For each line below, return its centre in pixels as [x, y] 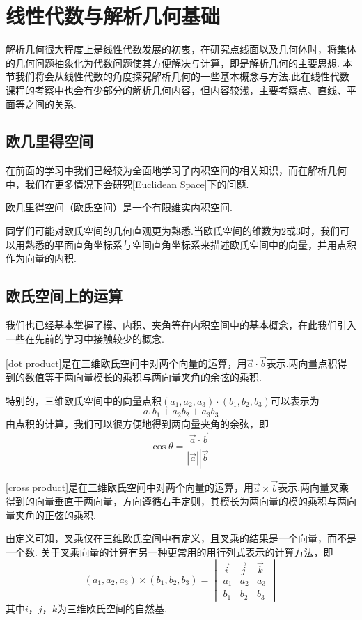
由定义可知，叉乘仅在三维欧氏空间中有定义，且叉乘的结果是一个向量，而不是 [181, 538]
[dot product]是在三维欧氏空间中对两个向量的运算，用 [126, 363]
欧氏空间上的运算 [64, 296]
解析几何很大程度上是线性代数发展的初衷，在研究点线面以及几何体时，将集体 [181, 49]
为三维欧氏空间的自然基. [112, 608]
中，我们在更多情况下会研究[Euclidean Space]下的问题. [127, 184]
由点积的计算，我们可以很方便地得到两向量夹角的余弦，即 [137, 423]
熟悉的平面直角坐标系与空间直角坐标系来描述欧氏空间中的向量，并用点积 [190, 244]
